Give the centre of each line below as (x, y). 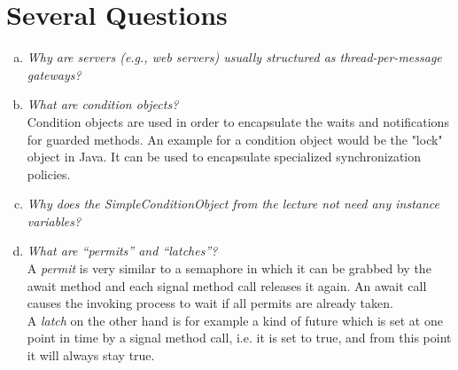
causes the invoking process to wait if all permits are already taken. (210, 303)
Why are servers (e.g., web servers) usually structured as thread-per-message (234, 57)
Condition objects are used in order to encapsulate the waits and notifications (238, 121)
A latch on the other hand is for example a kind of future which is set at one (235, 320)
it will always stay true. (91, 355)
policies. (49, 173)
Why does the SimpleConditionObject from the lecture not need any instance (233, 204)
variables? (54, 220)
